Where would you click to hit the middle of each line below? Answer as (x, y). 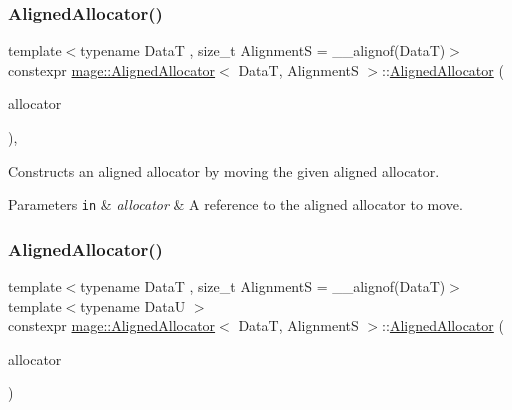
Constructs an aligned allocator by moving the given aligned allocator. (224, 170)
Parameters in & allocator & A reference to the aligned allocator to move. (235, 204)
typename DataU (133, 305)
